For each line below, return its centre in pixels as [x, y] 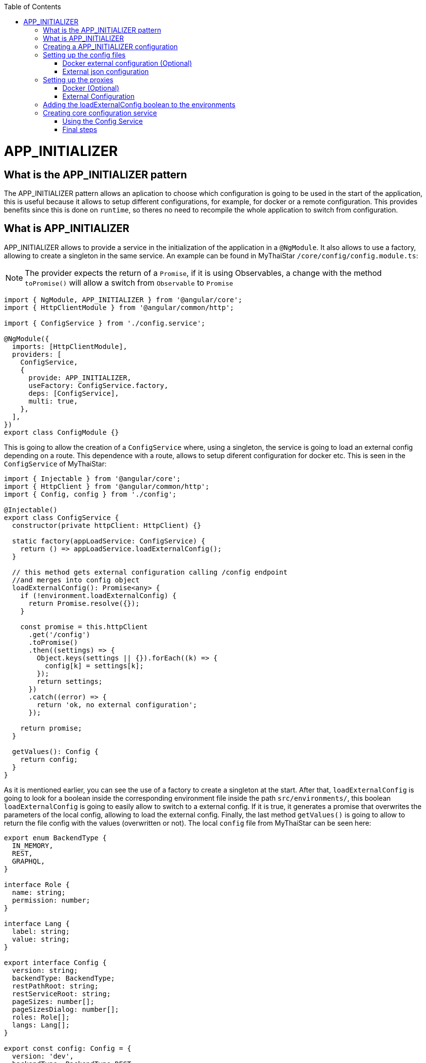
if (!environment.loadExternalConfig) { [98, 595]
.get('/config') [59, 634]
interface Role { [37, 884]
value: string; [41, 939]
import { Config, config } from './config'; [90, 494]
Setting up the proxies [78, 80]
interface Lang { [37, 923]
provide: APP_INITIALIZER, [80, 377]
